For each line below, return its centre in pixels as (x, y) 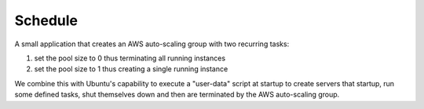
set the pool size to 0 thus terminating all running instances (130, 58)
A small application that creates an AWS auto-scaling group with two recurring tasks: (152, 44)
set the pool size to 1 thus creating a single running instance (131, 69)
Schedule (46, 20)
